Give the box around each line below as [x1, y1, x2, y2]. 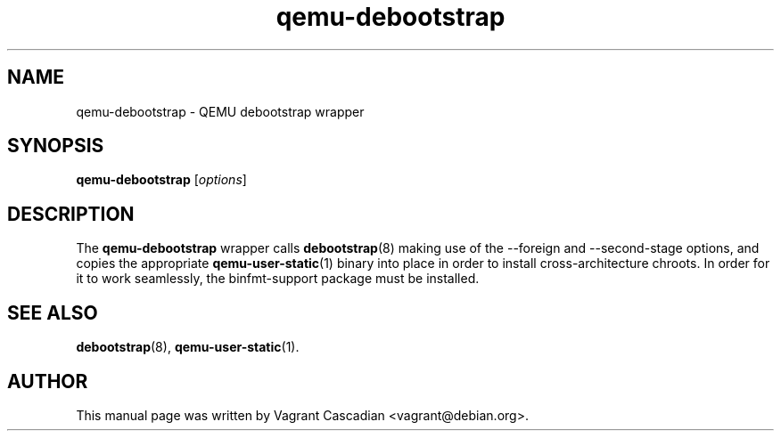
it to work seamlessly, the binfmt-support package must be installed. [76, 271, 480, 287]
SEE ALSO [7, 301, 98, 324]
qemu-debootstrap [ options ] [76, 172, 247, 188]
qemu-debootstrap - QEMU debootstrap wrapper [76, 103, 365, 119]
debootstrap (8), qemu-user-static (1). [76, 339, 300, 355]
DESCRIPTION [7, 202, 135, 225]
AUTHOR [7, 369, 88, 393]
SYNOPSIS [7, 134, 104, 158]
